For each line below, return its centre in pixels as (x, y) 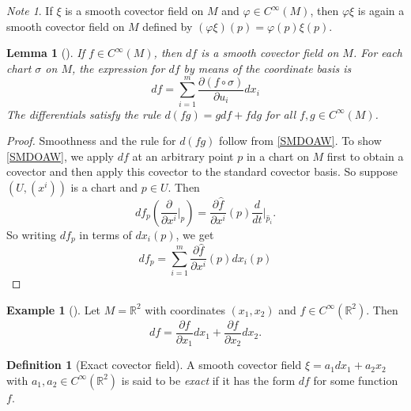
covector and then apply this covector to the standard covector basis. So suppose (202, 171)
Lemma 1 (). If (45, 53)
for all (281, 114)
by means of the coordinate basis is (268, 68)
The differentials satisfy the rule (84, 114)
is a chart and (104, 186)
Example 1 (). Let (54, 309)
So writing (32, 234)
